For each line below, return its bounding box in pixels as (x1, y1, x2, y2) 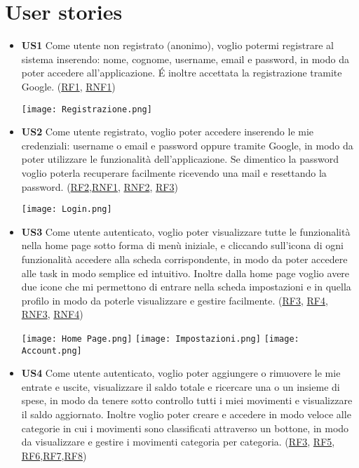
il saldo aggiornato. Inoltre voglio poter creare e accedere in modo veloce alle (21, 407, 351, 422)
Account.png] (21, 345, 82, 356)
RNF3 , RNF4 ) (21, 307, 83, 321)
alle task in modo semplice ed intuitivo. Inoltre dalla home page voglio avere (21, 265, 350, 280)
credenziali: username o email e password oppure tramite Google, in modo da (21, 138, 353, 152)
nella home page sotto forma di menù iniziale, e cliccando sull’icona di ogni (21, 238, 344, 253)
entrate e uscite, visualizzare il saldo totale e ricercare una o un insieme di (21, 379, 340, 394)
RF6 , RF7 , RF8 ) (21, 448, 87, 462)
